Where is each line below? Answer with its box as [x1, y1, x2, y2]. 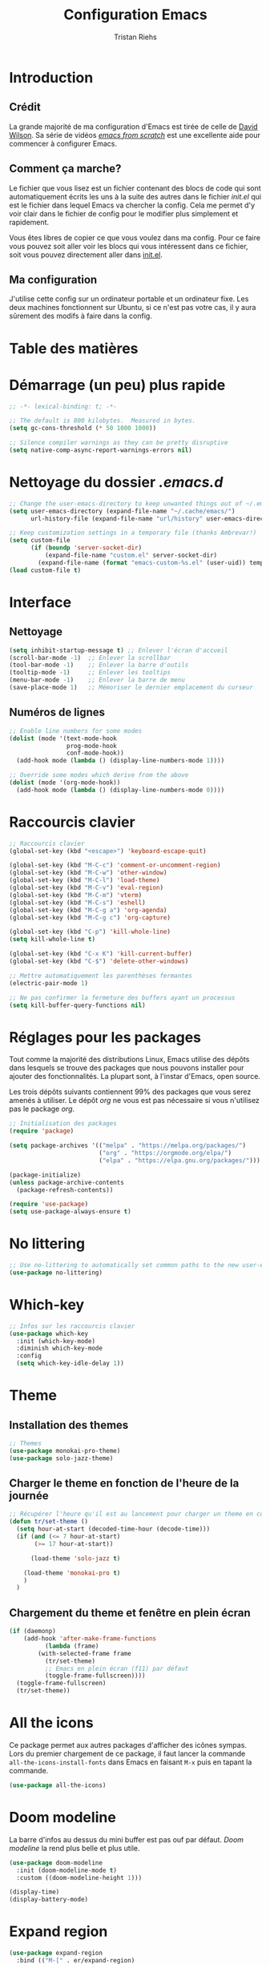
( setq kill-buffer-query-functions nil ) [9, 1001, 147, 1009]
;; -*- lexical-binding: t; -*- [9, 402, 117, 410]
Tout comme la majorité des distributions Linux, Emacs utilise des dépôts [9, 1055, 250, 1065]
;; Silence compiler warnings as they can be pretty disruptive [9, 439, 228, 447]
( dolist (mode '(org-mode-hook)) [9, 779, 121, 787]
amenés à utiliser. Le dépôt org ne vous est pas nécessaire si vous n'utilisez [9, 1096, 260, 1105]
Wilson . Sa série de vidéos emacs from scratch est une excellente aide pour [9, 130, 261, 139]
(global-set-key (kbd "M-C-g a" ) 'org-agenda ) [9, 906, 167, 914]
